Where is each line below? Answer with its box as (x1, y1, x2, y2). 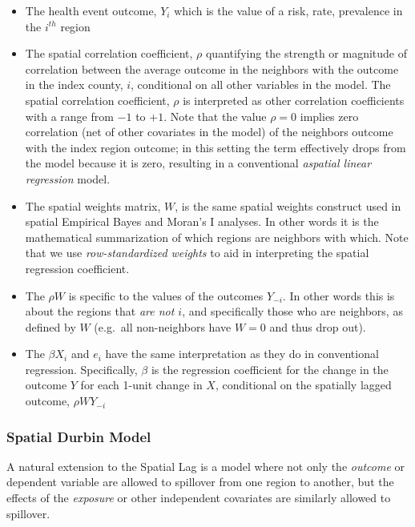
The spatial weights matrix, (25, 197, 161, 214)
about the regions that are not (25, 303, 175, 320)
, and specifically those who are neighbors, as (182, 303, 403, 320)
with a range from (25, 107, 114, 124)
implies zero (300, 107, 359, 124)
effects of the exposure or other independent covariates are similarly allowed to (6, 489, 391, 506)
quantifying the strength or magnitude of (205, 45, 407, 62)
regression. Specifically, (25, 360, 138, 377)
